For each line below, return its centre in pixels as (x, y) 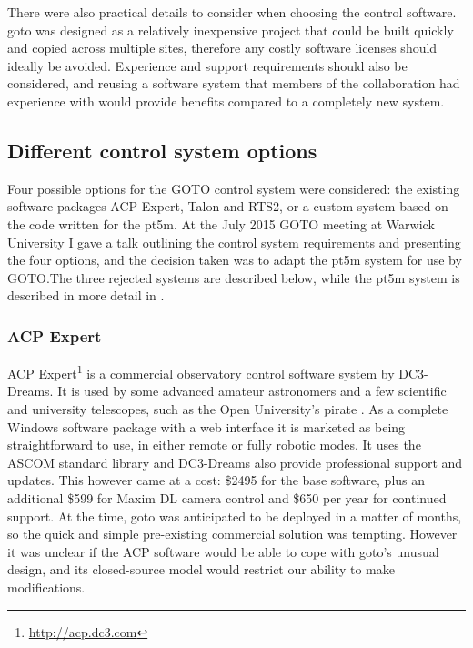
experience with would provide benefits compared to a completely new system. (226, 101)
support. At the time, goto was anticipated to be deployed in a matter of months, (235, 516)
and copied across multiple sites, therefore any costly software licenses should (222, 48)
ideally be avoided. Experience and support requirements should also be (207, 65)
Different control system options (162, 150)
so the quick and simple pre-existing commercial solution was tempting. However (232, 534)
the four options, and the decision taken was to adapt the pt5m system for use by (235, 260)
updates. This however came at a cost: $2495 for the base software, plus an (216, 480)
